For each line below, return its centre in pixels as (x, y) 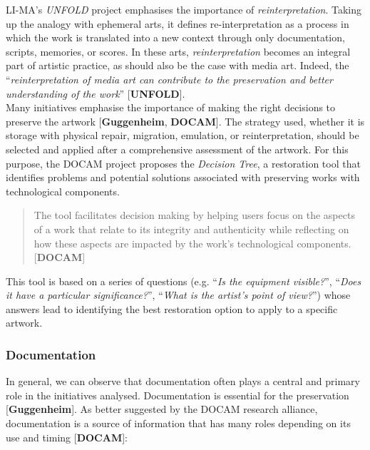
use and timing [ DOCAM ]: (67, 437)
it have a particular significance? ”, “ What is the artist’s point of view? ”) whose (178, 295)
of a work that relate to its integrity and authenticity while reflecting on (191, 229)
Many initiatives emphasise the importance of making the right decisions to (171, 107)
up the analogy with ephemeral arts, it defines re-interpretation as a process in (178, 23)
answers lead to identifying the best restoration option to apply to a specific (172, 308)
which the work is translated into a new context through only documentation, (175, 37)
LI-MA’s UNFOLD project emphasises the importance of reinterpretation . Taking (184, 9)
